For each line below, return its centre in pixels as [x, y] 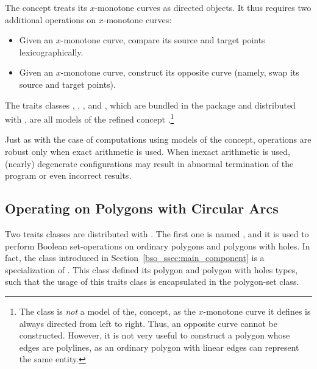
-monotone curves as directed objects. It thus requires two [203, 7]
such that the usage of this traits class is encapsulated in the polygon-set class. [152, 281]
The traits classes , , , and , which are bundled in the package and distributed [150, 105]
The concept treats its [46, 7]
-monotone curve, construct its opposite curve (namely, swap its [180, 72]
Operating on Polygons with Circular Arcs [142, 208]
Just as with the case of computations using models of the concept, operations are [158, 139]
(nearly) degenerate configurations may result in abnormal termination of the [149, 163]
